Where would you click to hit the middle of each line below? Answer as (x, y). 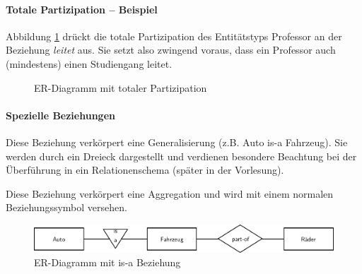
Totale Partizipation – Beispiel (82, 9)
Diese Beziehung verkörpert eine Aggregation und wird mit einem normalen (170, 193)
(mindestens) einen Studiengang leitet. (89, 63)
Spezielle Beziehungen (60, 115)
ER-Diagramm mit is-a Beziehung (107, 262)
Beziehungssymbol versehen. (66, 207)
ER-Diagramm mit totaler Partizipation (121, 87)
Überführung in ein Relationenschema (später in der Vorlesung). (145, 170)
